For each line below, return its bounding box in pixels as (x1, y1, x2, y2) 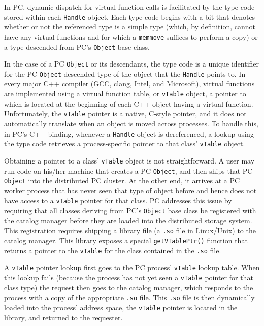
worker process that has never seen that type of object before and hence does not (4, 185, 257, 195)
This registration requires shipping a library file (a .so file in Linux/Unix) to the (4, 225, 256, 236)
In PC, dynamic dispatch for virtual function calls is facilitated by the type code (4, 2, 255, 12)
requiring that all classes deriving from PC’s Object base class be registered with (4, 205, 256, 216)
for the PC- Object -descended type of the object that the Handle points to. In (4, 68, 246, 79)
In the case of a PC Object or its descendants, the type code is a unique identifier (4, 58, 259, 69)
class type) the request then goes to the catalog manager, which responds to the (4, 282, 253, 292)
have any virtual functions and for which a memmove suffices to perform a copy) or (4, 31, 258, 42)
